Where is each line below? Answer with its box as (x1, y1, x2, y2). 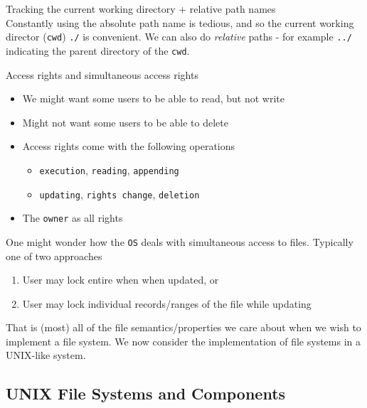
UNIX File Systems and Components (6, 382, 286, 404)
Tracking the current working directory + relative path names (6, 1, 276, 16)
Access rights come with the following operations (22, 139, 235, 154)
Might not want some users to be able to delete (22, 114, 228, 129)
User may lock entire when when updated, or (22, 272, 219, 287)
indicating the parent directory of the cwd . (6, 43, 190, 58)
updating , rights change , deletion (39, 186, 200, 201)
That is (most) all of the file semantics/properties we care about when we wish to (6, 320, 361, 335)
